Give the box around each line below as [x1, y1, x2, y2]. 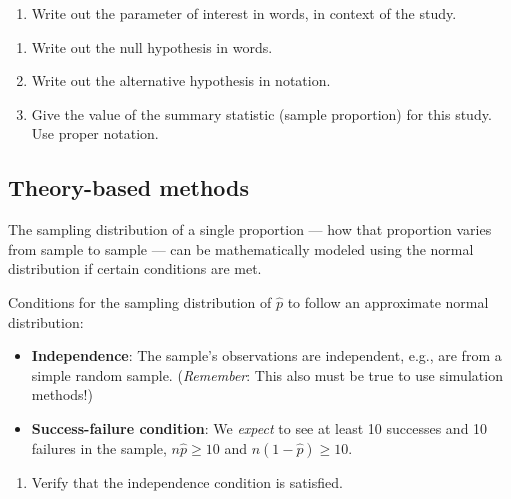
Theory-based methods [8, 172, 250, 203]
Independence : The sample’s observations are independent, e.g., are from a [31, 345, 502, 366]
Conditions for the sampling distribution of [8, 291, 272, 312]
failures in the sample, [31, 437, 167, 458]
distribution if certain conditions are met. [8, 258, 262, 279]
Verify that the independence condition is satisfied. [31, 471, 343, 492]
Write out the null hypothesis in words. [31, 36, 273, 57]
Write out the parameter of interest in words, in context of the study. [31, 3, 457, 23]
